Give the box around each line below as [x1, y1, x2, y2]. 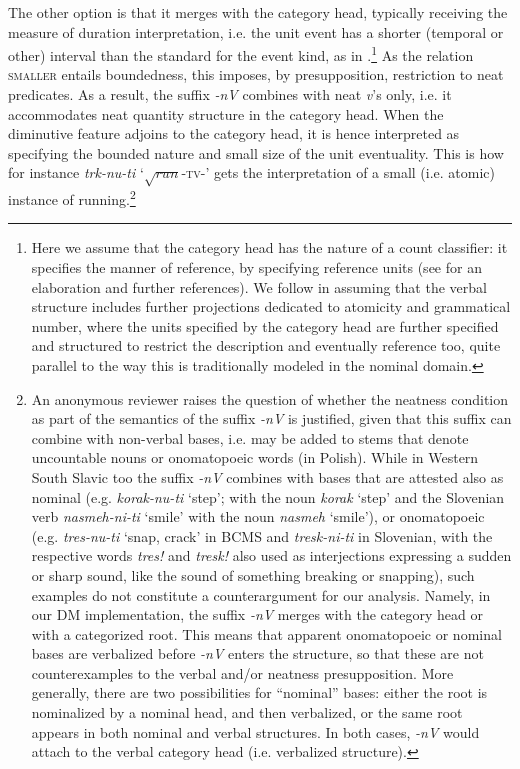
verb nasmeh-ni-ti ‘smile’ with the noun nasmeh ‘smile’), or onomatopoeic [31, 506, 485, 527]
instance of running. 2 [8, 186, 136, 209]
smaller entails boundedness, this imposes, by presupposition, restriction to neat [8, 64, 504, 85]
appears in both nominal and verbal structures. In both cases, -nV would [31, 721, 480, 742]
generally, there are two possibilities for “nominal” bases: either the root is [31, 682, 488, 703]
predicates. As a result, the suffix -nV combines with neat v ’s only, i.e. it [8, 84, 452, 105]
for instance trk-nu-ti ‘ [8, 162, 144, 183]
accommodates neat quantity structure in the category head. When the [8, 103, 444, 124]
